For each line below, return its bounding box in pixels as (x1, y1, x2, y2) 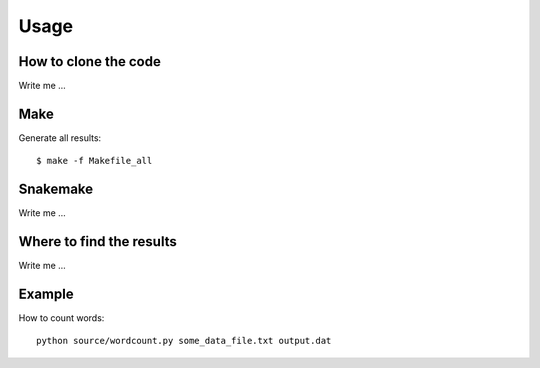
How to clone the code (18, 53, 162, 70)
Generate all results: (18, 131, 102, 144)
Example (18, 285, 74, 302)
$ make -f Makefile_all (36, 155, 153, 167)
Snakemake (18, 181, 94, 198)
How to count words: (18, 312, 105, 324)
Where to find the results (18, 233, 177, 250)
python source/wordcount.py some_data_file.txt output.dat (36, 335, 332, 347)
